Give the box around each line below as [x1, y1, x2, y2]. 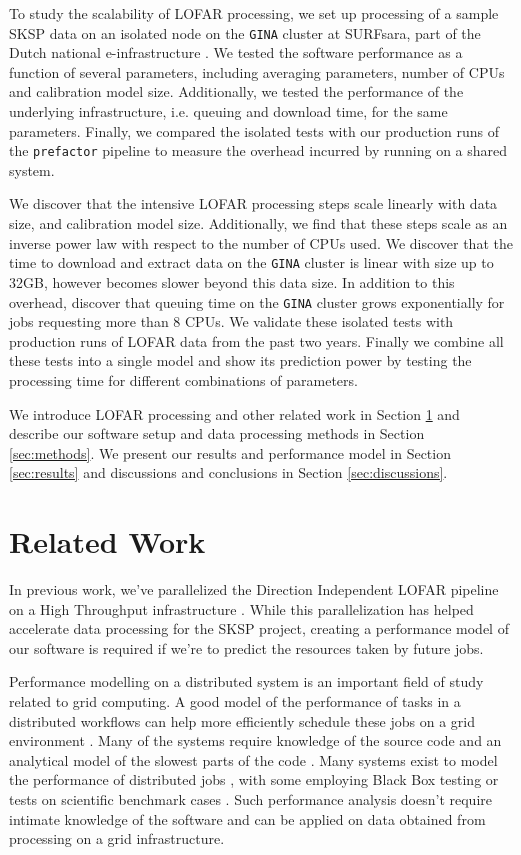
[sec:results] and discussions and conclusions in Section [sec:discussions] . [9, 462, 448, 483]
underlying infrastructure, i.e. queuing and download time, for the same [9, 101, 448, 122]
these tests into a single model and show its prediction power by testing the [9, 350, 472, 371]
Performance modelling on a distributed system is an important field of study [9, 671, 484, 692]
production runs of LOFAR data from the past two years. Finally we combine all [9, 330, 504, 351]
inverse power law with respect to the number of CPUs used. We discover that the [9, 232, 513, 253]
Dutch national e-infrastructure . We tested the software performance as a [9, 42, 463, 63]
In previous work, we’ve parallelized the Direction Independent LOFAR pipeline [9, 579, 499, 600]
